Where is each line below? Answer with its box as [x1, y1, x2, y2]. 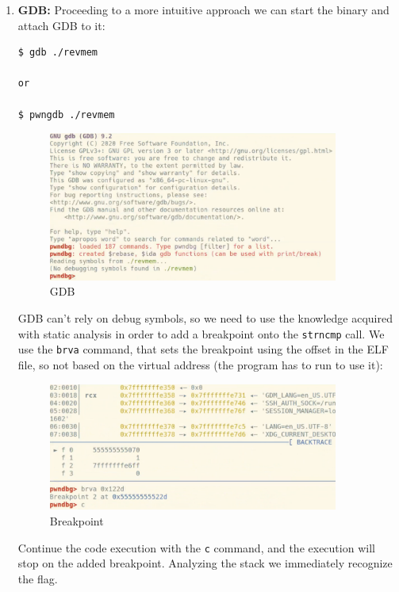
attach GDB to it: [17, 17, 106, 33]
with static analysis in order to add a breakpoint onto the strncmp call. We [17, 325, 385, 342]
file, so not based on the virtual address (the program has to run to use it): [17, 356, 383, 372]
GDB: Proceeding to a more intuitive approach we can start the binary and [17, 2, 389, 17]
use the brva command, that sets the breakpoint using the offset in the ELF [17, 341, 389, 357]
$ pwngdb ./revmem [17, 109, 115, 120]
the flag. [17, 570, 58, 586]
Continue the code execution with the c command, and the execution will [17, 539, 375, 556]
